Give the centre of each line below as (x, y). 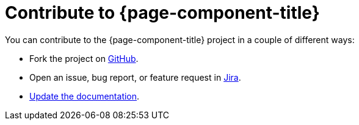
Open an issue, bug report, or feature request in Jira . (135, 77)
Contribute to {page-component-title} (162, 13)
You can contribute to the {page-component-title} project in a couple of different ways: (180, 39)
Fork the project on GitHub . (84, 58)
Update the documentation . (85, 96)
